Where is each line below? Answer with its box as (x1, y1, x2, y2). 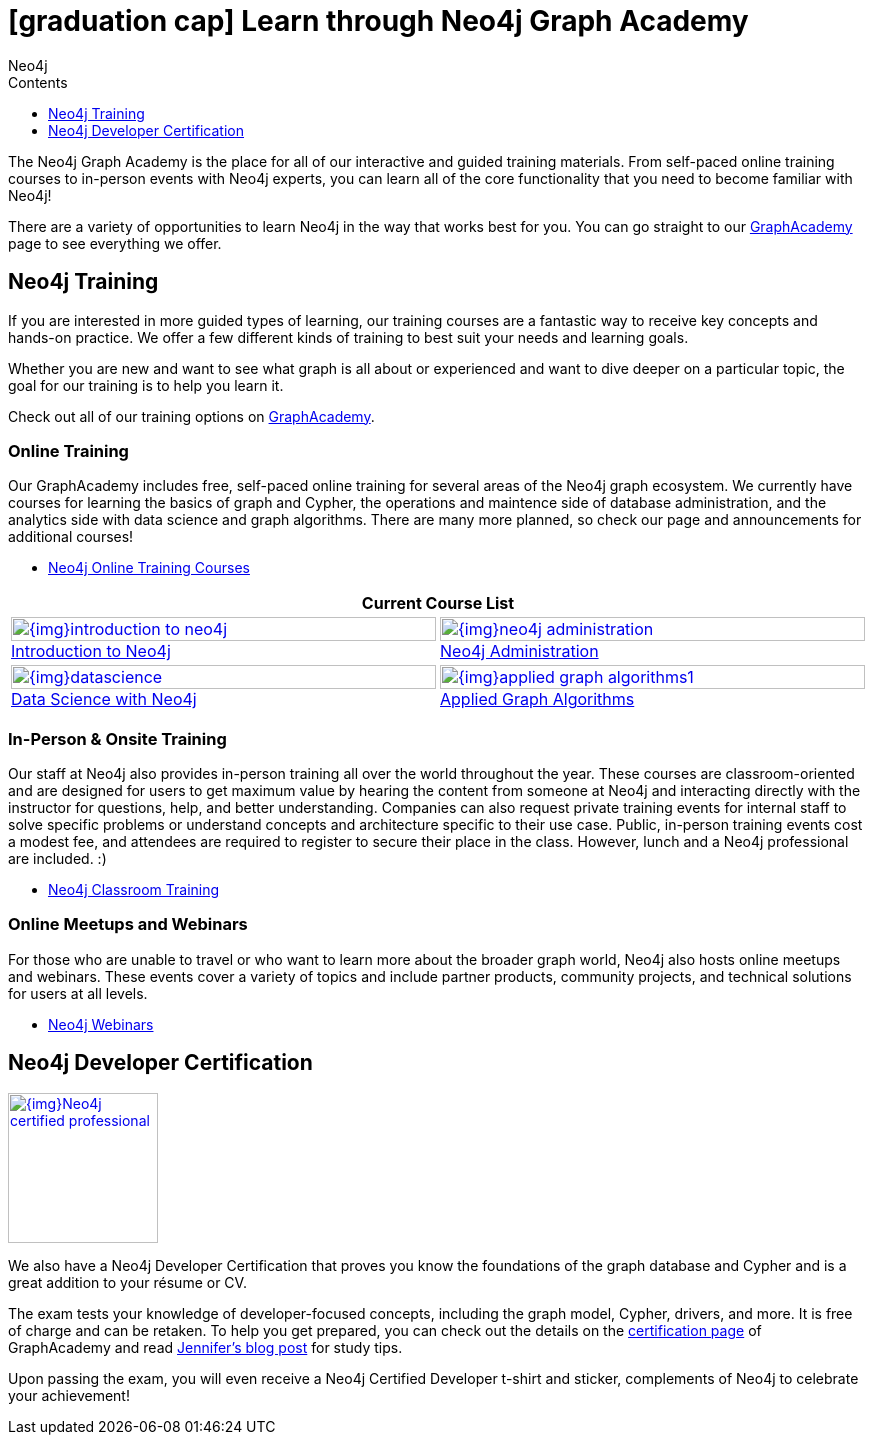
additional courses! (8, 528, 134, 546)
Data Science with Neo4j (11, 689, 197, 710)
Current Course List (361, 593, 515, 614)
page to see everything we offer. (8, 234, 222, 252)
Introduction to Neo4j (11, 641, 171, 662)
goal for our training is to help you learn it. (8, 376, 284, 394)
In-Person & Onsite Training (8, 728, 227, 749)
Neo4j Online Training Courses (48, 559, 250, 577)
